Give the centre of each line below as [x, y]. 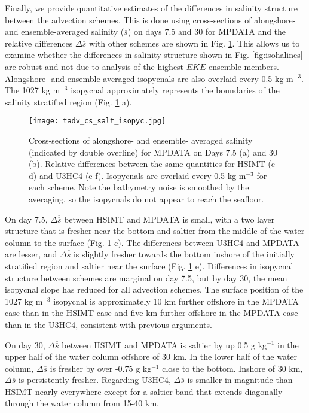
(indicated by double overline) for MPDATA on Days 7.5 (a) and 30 [153, 152]
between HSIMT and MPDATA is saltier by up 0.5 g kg [164, 344]
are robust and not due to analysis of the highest [94, 66]
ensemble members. [244, 66]
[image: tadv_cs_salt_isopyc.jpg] [97, 121]
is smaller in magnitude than [240, 380]
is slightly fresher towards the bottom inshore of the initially [184, 254]
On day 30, [25, 344]
